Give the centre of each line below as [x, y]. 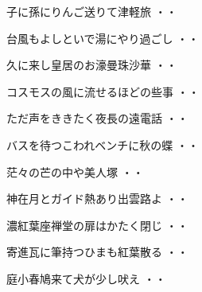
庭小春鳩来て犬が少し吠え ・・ [86, 278]
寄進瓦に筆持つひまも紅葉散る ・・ [97, 252]
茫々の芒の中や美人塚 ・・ [75, 171]
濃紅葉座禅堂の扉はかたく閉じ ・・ [97, 225]
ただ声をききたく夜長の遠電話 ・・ [97, 118]
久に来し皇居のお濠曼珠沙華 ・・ [92, 65]
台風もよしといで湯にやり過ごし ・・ [103, 38]
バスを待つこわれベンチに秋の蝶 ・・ [103, 144]
